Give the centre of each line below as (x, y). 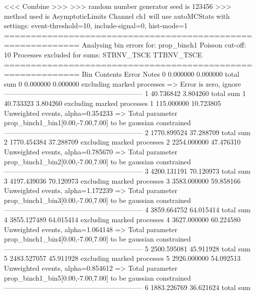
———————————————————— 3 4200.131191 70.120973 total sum (127, 171)
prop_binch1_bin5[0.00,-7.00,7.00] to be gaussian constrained (98, 277)
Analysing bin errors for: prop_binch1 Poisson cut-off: (164, 45)
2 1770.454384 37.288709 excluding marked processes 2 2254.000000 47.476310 (122, 142)
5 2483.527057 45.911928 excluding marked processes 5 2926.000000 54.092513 (122, 258)
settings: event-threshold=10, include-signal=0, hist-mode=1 (96, 25)
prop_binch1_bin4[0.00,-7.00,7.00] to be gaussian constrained (98, 239)
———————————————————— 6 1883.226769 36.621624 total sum (127, 287)
